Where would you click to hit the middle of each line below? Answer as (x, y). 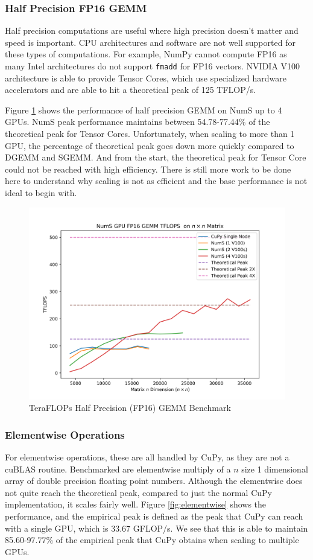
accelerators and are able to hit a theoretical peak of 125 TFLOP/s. (131, 90)
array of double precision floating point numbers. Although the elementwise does (154, 481)
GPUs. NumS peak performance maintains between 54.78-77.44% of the (138, 122)
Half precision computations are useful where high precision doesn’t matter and (152, 30)
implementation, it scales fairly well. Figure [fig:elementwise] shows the (136, 504)
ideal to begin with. (41, 192)
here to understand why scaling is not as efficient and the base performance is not (156, 181)
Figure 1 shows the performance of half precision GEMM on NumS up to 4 (144, 110)
